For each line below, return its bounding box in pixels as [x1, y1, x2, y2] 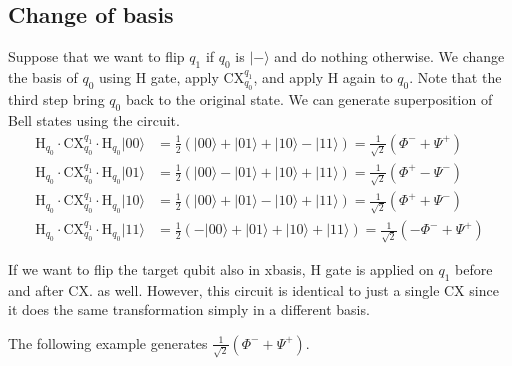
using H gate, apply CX [99, 67, 245, 87]
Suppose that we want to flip [8, 46, 185, 67]
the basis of [8, 67, 78, 87]
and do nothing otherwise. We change [274, 46, 505, 67]
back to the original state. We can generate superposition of [125, 89, 493, 110]
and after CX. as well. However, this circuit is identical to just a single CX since [8, 279, 499, 300]
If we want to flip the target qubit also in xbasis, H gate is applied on [8, 258, 434, 279]
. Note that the [409, 67, 502, 87]
